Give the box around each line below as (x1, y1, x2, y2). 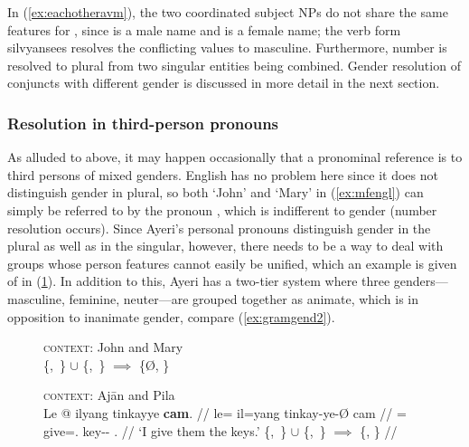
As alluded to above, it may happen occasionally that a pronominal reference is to (7, 147, 463, 166)
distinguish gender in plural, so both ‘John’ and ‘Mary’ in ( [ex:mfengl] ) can (7, 183, 424, 202)
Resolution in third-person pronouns (7, 111, 279, 134)
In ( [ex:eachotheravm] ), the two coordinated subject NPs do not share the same (7, 3, 448, 21)
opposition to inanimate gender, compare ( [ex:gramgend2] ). (7, 307, 335, 326)
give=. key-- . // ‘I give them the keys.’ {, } (43, 421, 287, 440)
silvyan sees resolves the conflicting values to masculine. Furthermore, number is (7, 38, 447, 57)
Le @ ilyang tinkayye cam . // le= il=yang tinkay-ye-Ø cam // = (43, 403, 407, 422)
